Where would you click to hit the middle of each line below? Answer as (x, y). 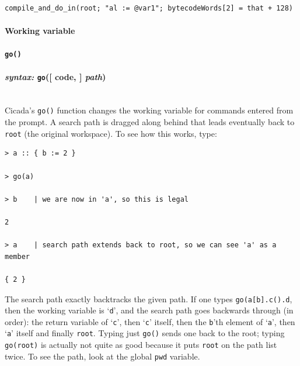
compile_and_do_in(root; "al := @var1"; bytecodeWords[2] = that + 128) (149, 8)
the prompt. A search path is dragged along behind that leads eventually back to (150, 122)
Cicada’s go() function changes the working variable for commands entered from (149, 110)
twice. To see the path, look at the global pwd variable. (102, 356)
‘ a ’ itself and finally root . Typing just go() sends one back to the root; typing (145, 333)
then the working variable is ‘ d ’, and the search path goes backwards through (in (149, 310)
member (17, 256)
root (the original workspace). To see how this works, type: (111, 133)
